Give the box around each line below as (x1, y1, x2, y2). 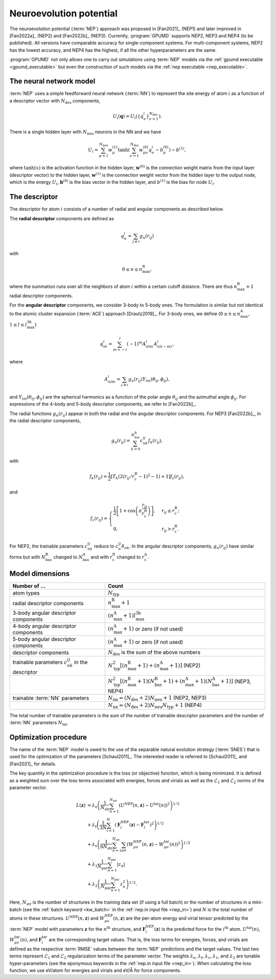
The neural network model (9, 77, 96, 86)
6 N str (100, 843, 112, 850)
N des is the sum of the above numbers (107, 649, 201, 657)
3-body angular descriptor (12, 609, 77, 616)
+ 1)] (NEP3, (220, 678, 251, 685)
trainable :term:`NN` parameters (12, 695, 89, 702)
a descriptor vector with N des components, (9, 97, 101, 105)
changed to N (53, 554, 83, 560)
